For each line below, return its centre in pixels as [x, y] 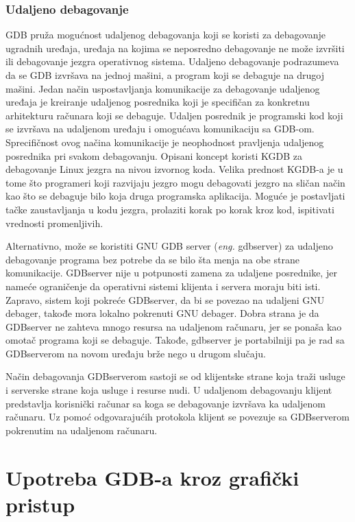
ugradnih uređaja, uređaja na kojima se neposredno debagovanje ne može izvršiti [175, 48]
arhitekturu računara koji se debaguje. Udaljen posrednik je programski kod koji [174, 115]
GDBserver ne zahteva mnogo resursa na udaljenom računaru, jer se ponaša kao [174, 326]
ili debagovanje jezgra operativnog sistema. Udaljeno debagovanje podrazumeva [172, 61]
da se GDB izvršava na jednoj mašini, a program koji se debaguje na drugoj [165, 75]
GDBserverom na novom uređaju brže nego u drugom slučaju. [136, 353]
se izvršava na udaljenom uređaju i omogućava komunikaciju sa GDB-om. [160, 129]
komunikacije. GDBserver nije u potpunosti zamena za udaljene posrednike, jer [171, 273]
